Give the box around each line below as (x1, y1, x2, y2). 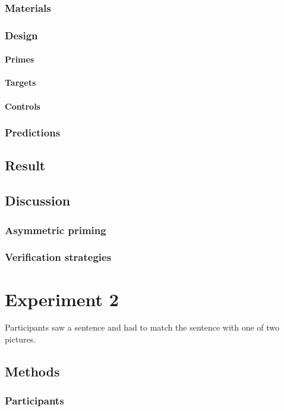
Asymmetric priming (5, 222, 106, 237)
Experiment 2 (5, 287, 119, 311)
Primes (5, 53, 34, 66)
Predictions (5, 125, 61, 140)
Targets (5, 76, 36, 89)
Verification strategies (5, 250, 112, 264)
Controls (5, 99, 40, 112)
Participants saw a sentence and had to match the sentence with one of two (5, 321, 280, 334)
